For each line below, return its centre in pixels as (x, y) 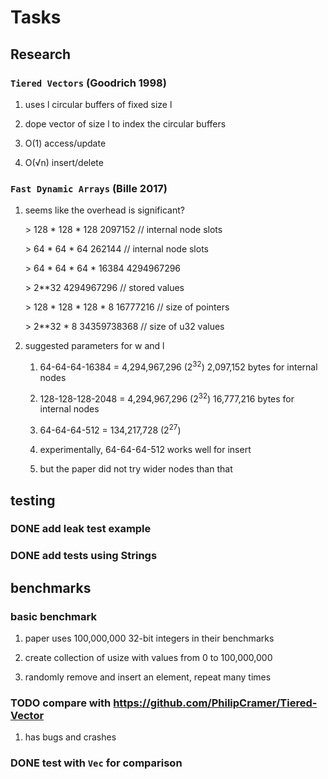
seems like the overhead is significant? (104, 210)
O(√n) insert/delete (64, 162)
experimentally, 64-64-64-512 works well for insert (145, 450)
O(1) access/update (65, 143)
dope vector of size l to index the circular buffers (125, 123)
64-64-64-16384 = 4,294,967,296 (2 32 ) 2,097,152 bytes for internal (178, 366)
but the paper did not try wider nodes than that (136, 469)
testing (33, 500)
